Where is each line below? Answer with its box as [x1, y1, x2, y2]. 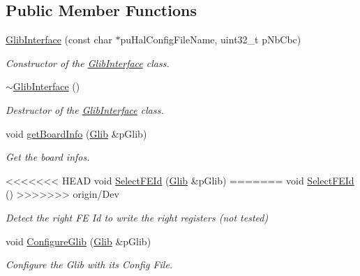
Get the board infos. [6, 150, 90, 164]
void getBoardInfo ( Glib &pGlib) [6, 126, 147, 140]
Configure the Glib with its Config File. [6, 257, 173, 272]
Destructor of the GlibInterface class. [6, 102, 164, 117]
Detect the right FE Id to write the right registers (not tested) [6, 210, 269, 224]
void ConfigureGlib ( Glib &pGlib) [6, 233, 151, 248]
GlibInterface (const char [6, 32, 112, 47]
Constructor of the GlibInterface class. [6, 55, 170, 70]
